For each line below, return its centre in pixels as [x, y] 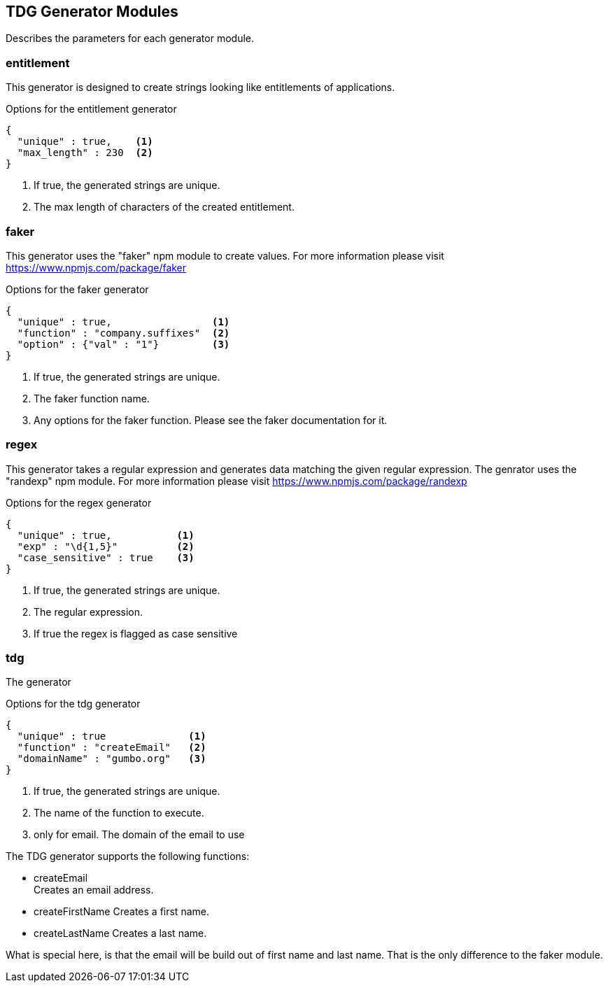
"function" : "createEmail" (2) [112, 748]
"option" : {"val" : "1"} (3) [123, 344]
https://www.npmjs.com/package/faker [96, 267]
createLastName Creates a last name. [120, 933]
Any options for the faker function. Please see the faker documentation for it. [211, 420]
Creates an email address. [94, 890]
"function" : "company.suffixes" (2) [123, 333]
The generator [38, 682]
